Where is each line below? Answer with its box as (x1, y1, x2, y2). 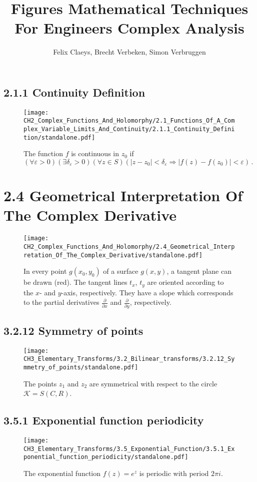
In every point (23, 266, 67, 276)
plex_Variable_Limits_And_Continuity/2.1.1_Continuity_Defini (23, 126, 235, 133)
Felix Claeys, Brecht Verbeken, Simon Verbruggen (53, 47, 206, 57)
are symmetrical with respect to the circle (89, 378, 217, 388)
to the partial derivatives (23, 297, 99, 307)
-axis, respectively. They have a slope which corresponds (61, 287, 233, 297)
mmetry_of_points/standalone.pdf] (23, 364, 138, 371)
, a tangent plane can (166, 266, 231, 276)
